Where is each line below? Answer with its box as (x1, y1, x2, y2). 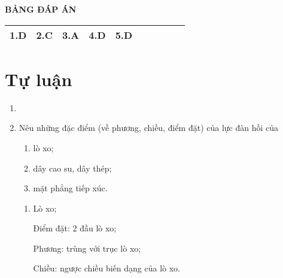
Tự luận (5, 66, 72, 91)
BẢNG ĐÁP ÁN (5, 3, 77, 15)
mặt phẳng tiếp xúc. (33, 182, 108, 194)
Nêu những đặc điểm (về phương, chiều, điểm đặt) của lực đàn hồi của (19, 121, 279, 134)
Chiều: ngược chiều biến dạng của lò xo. (33, 262, 180, 274)
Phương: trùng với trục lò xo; (33, 242, 141, 254)
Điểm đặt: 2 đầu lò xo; (33, 222, 117, 234)
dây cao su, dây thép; (33, 161, 112, 174)
